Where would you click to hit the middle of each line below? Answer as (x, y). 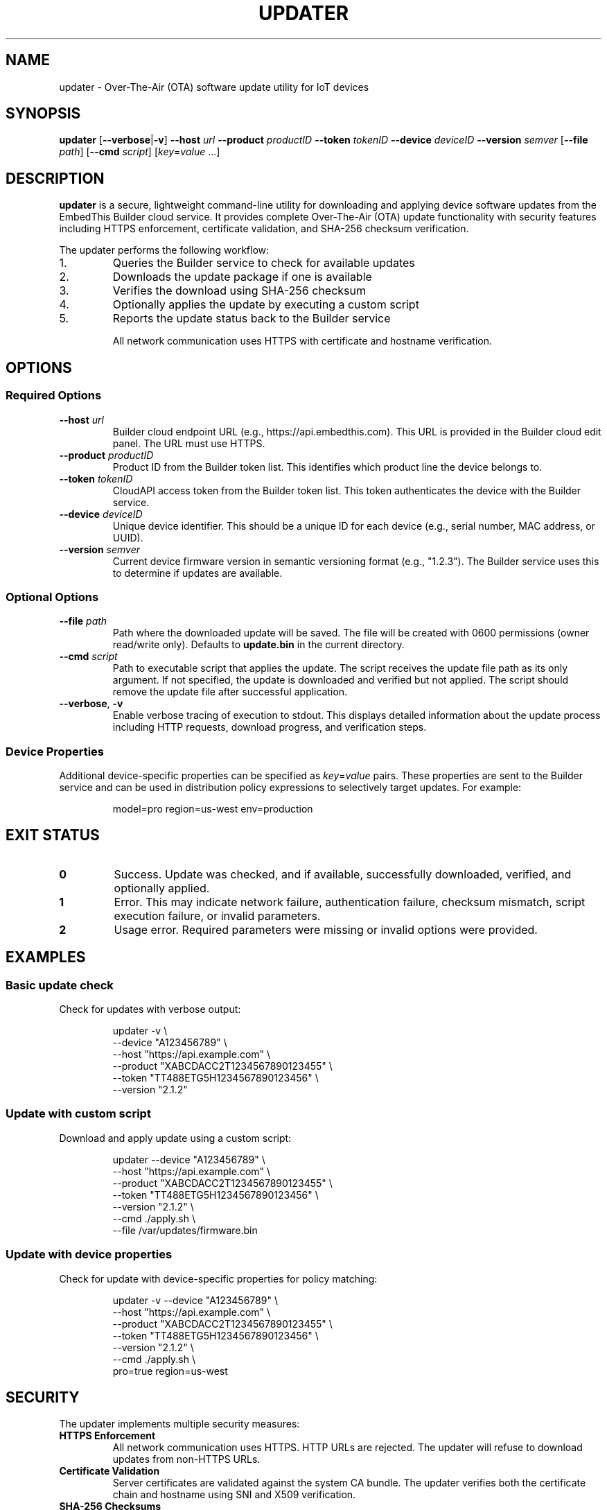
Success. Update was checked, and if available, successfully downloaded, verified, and (343, 874)
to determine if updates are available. (197, 573)
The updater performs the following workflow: (164, 250)
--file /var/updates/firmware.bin (185, 1230)
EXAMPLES (46, 957)
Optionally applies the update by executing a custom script (266, 305)
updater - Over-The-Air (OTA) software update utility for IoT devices (214, 87)
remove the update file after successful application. (230, 692)
